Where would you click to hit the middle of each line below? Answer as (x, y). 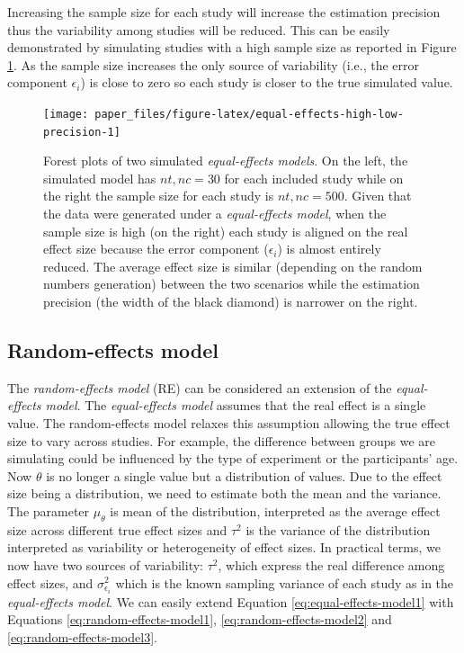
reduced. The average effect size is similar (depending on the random (233, 266)
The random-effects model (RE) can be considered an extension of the (200, 387)
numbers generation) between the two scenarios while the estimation (232, 284)
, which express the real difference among (331, 564)
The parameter (49, 510)
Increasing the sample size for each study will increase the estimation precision (224, 12)
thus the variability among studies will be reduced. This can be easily (199, 29)
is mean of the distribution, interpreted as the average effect (275, 510)
